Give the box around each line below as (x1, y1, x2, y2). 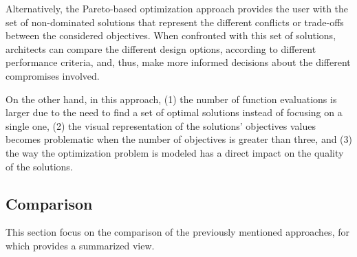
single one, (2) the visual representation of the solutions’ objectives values (6, 118, 316, 133)
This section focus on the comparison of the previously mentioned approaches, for (6, 225, 349, 239)
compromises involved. (6, 68, 100, 82)
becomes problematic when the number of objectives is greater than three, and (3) (6, 132, 353, 146)
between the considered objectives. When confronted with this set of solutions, (6, 28, 336, 43)
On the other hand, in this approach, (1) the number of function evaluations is (6, 91, 337, 106)
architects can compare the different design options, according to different (6, 41, 316, 56)
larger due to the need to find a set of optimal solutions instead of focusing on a (6, 105, 343, 120)
